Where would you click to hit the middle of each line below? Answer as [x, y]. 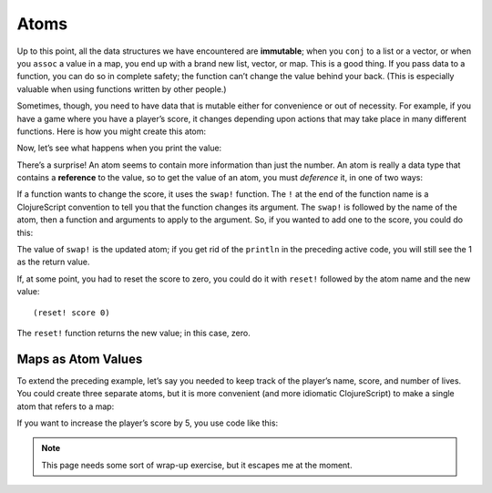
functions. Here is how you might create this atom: [112, 131]
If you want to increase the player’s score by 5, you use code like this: [147, 423]
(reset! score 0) [72, 313]
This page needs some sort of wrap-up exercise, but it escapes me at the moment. [197, 465]
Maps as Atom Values [80, 359]
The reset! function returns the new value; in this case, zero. [133, 333]
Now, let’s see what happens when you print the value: [119, 148]
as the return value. [53, 262]
